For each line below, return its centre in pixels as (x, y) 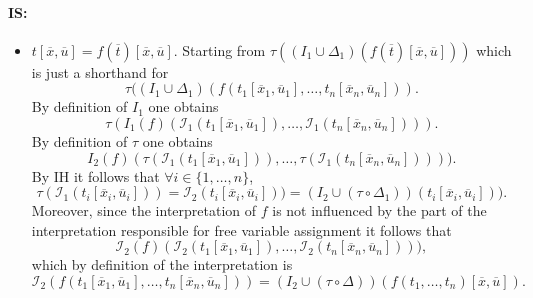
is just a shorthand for (100, 71)
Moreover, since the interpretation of (144, 210)
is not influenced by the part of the (379, 210)
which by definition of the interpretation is (162, 264)
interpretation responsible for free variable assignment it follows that (241, 229)
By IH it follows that (95, 175)
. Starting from (219, 49)
